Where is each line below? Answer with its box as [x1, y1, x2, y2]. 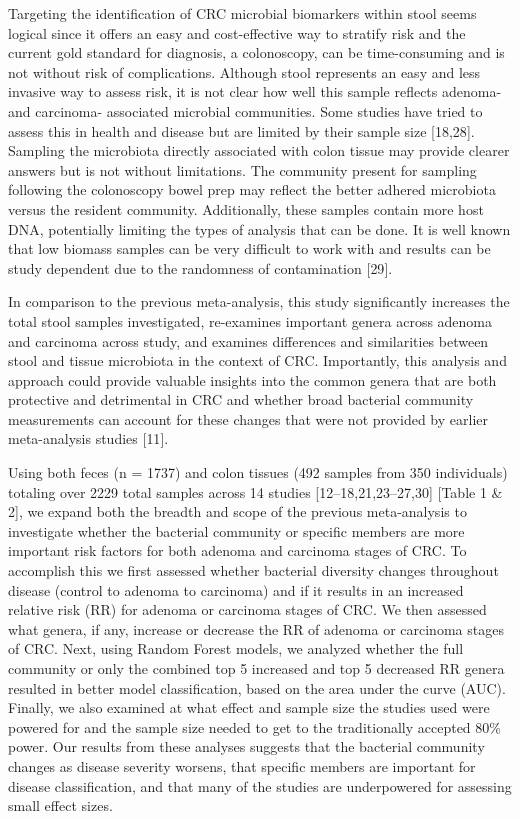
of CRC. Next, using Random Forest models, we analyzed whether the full [8, 638, 464, 659]
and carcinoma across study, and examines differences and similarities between [8, 330, 489, 351]
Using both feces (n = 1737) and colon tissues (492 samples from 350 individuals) [8, 462, 508, 483]
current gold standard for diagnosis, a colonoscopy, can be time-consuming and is [8, 42, 505, 63]
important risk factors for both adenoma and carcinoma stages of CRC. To [8, 540, 467, 561]
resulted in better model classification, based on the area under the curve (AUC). [8, 677, 506, 698]
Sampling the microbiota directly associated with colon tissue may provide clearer [8, 140, 510, 161]
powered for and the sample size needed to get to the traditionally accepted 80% [8, 716, 501, 737]
